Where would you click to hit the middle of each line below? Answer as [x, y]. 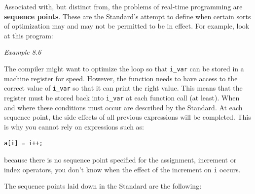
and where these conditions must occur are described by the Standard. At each [123, 107]
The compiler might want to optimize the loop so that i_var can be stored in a [124, 68]
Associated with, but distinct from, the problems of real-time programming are [123, 6]
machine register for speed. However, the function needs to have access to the [121, 78]
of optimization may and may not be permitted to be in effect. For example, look [127, 26]
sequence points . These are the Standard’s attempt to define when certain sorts [127, 16]
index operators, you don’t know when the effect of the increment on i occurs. [122, 169]
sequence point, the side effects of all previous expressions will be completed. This [127, 117]
